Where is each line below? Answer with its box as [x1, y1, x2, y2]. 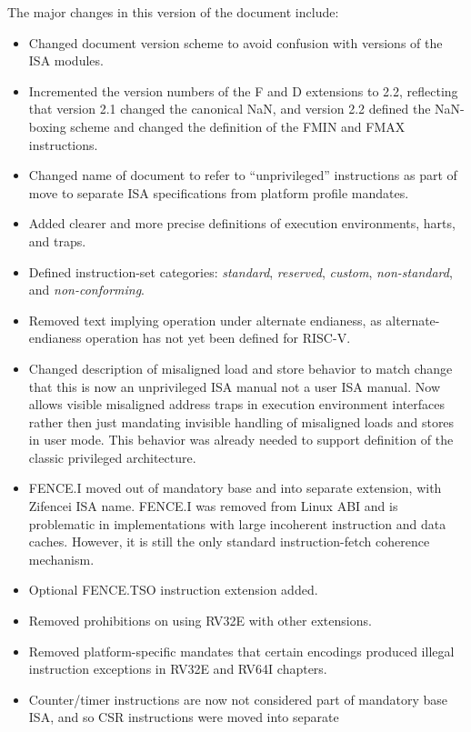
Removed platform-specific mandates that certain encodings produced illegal [28, 641, 455, 660]
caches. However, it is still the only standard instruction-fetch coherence [28, 532, 430, 551]
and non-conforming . [28, 280, 145, 299]
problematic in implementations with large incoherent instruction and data [28, 514, 446, 533]
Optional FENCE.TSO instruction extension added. [28, 580, 318, 599]
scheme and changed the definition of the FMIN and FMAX [70, 116, 406, 135]
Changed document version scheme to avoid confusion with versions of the [28, 33, 443, 52]
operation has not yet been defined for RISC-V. [85, 328, 351, 347]
